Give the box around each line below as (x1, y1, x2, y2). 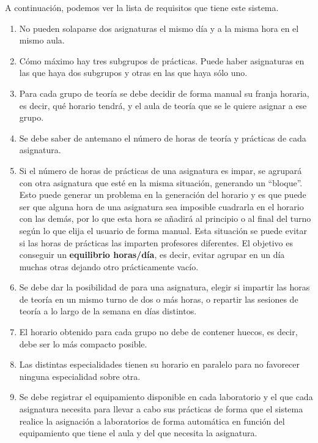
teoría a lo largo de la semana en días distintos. (19, 305, 197, 317)
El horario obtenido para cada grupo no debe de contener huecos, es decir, (19, 325, 298, 338)
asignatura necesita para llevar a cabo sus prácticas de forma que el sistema (19, 403, 303, 415)
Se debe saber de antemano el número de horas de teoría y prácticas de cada (19, 131, 306, 144)
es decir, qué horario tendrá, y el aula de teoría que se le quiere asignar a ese (19, 99, 307, 112)
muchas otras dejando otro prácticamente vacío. (19, 260, 199, 273)
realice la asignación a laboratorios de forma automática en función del (19, 414, 285, 427)
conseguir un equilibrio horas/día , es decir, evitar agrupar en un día (19, 248, 285, 261)
